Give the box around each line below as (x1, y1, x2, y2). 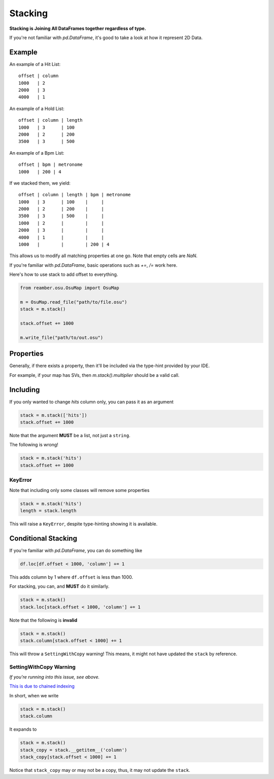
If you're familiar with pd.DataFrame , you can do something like (9, 547, 143, 553)
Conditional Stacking (9, 534, 77, 543)
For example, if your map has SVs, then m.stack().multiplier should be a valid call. (9, 372, 180, 378)
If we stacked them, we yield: (9, 180, 71, 186)
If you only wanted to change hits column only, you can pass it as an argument (9, 399, 174, 405)
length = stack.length (20, 508, 77, 513)
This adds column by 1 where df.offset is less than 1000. (9, 574, 133, 580)
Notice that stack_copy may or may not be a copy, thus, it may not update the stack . (9, 767, 190, 773)
